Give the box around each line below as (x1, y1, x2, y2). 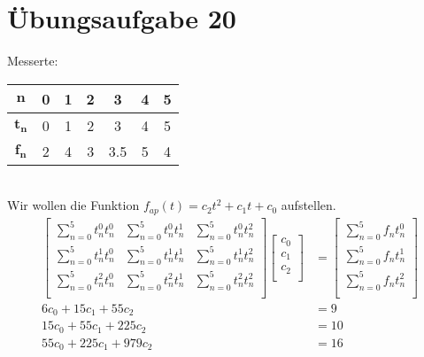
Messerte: (7, 51, 58, 70)
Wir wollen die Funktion (7, 196, 140, 214)
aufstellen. (281, 196, 336, 214)
